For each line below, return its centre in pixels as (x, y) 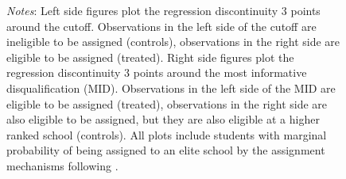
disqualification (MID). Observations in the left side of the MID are (171, 88)
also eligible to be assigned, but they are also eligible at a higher (163, 119)
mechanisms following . (62, 165)
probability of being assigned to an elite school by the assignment (166, 150)
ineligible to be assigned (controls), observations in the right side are (173, 42)
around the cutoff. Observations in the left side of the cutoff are (161, 26)
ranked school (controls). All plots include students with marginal (167, 134)
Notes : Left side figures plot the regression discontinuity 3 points (163, 10)
